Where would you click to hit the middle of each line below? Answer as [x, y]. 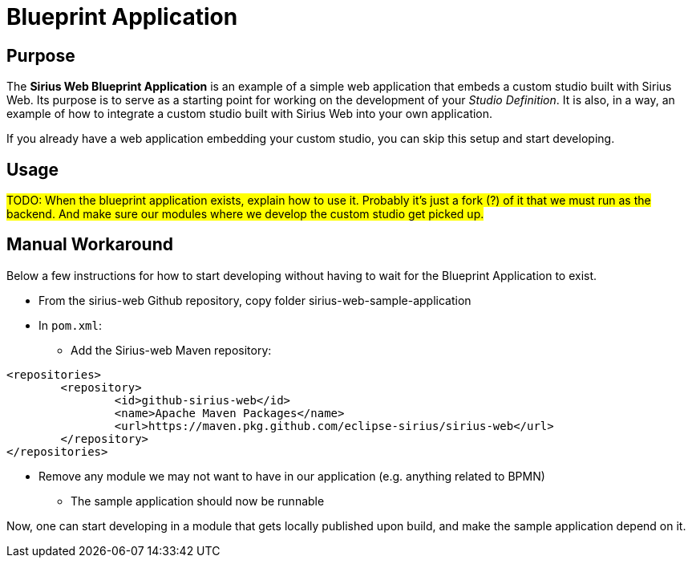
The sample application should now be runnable [198, 501]
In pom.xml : [71, 325]
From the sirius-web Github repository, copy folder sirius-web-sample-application [255, 300]
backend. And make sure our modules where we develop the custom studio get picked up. [245, 214]
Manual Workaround [90, 245]
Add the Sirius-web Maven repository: [171, 350]
